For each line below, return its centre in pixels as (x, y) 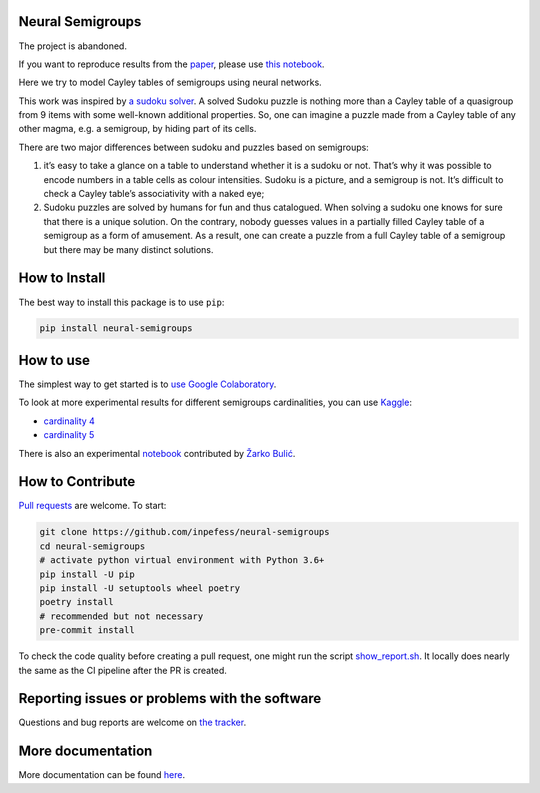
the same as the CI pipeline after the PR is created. (122, 670)
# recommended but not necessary (121, 616)
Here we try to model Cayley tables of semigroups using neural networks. (170, 82)
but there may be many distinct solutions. (128, 249)
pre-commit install (87, 630)
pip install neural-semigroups (116, 328)
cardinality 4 (69, 421)
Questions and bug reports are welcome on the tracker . (132, 722)
